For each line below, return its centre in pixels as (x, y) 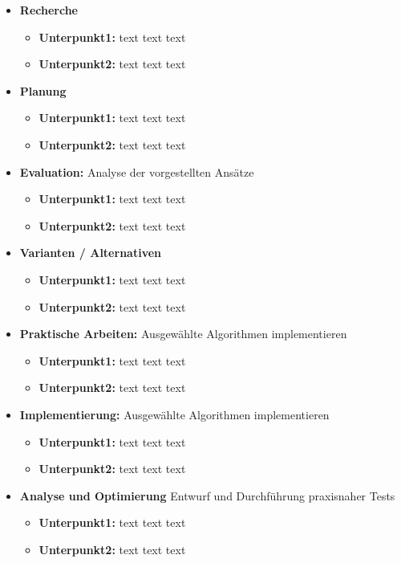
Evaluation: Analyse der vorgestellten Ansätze (137, 171)
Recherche (49, 10)
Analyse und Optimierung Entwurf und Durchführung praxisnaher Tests (207, 495)
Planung (43, 90)
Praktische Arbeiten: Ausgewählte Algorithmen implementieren (183, 334)
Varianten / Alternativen (91, 253)
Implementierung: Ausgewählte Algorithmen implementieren (174, 414)
